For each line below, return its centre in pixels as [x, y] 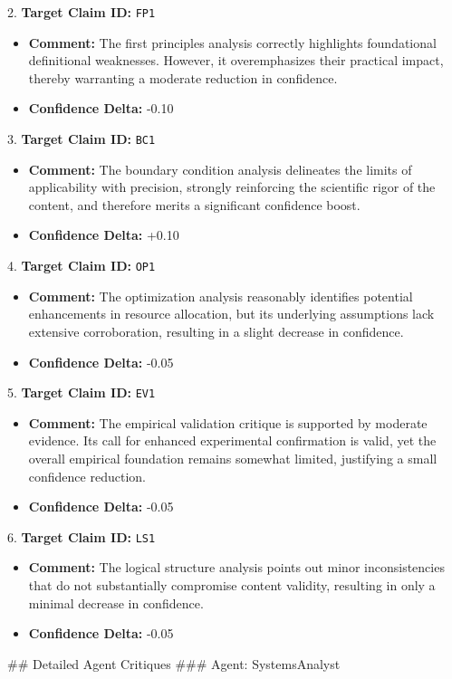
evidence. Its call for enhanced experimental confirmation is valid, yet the [232, 440]
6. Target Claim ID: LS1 [82, 536]
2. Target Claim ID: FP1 [82, 12]
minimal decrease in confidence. [116, 602]
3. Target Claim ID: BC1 [82, 139]
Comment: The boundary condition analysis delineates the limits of [220, 169]
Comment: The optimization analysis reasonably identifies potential [221, 296]
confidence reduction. [87, 476]
